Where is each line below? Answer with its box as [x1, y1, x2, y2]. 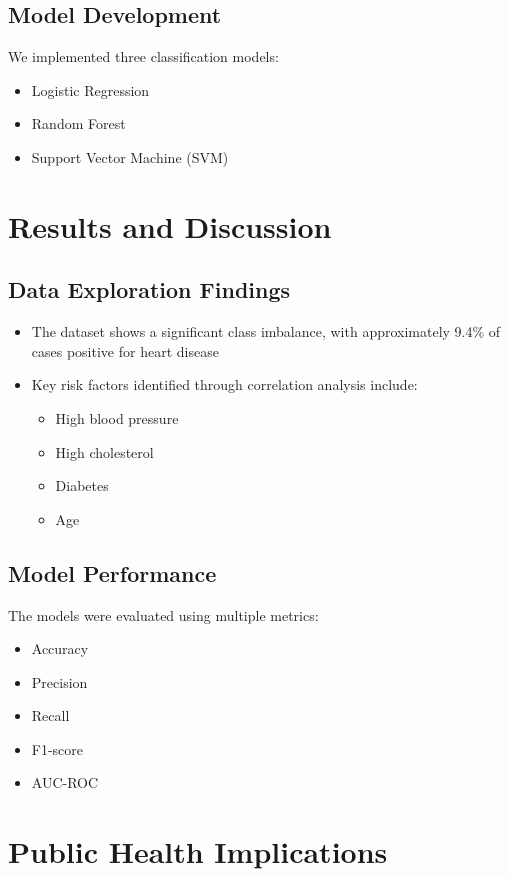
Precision [31, 671, 88, 692]
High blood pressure [55, 407, 179, 428]
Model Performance [8, 557, 217, 588]
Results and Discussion [8, 205, 332, 246]
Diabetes [55, 475, 109, 496]
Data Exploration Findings [8, 274, 291, 305]
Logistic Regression [31, 79, 150, 100]
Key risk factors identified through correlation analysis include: [31, 374, 418, 395]
